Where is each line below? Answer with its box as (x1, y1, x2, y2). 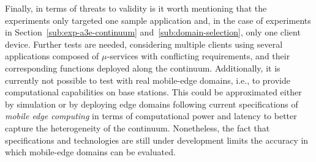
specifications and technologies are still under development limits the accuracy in (5, 133, 309, 146)
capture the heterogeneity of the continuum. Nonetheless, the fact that (5, 121, 270, 134)
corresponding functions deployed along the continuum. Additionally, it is (5, 61, 280, 74)
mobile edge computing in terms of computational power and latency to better (5, 109, 297, 122)
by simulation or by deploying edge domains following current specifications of (5, 97, 298, 110)
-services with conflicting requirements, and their (107, 50, 290, 62)
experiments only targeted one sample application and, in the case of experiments (5, 13, 311, 26)
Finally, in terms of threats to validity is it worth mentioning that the (5, 2, 267, 14)
